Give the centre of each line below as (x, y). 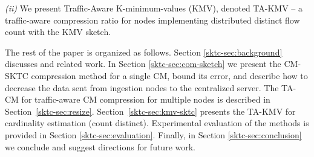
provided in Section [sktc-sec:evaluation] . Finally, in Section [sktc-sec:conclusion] (153, 134)
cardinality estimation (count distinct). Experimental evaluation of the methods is (157, 123)
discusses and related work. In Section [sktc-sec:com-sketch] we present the (143, 64)
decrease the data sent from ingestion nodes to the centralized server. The (142, 87)
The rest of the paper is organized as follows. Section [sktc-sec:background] (144, 52)
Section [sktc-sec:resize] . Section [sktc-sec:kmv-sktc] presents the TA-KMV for (150, 111)
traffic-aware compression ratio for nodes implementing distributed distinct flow (152, 20)
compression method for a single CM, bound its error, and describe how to (169, 75)
